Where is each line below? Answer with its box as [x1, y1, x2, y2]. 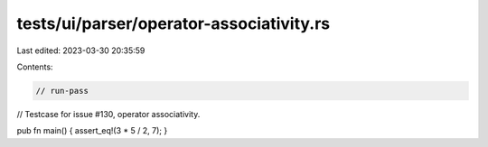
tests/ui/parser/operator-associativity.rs [16, 14, 330, 33]
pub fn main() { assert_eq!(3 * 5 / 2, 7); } [16, 125, 168, 136]
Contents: [16, 61, 53, 72]
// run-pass [35, 86, 89, 96]
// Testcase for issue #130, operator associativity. [16, 108, 201, 119]
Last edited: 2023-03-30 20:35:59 [16, 45, 145, 56]
